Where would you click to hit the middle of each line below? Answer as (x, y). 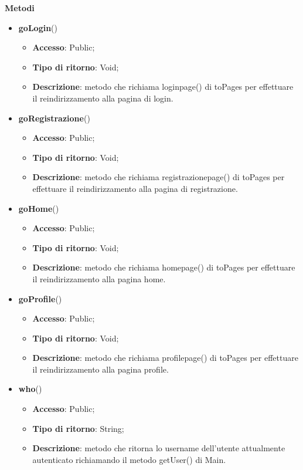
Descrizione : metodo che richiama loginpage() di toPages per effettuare (163, 87)
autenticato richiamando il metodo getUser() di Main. (129, 459)
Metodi (20, 8)
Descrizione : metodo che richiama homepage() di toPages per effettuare (164, 267)
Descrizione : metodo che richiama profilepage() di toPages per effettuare (165, 358)
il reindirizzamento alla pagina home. (99, 278)
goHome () (39, 208)
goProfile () (40, 298)
